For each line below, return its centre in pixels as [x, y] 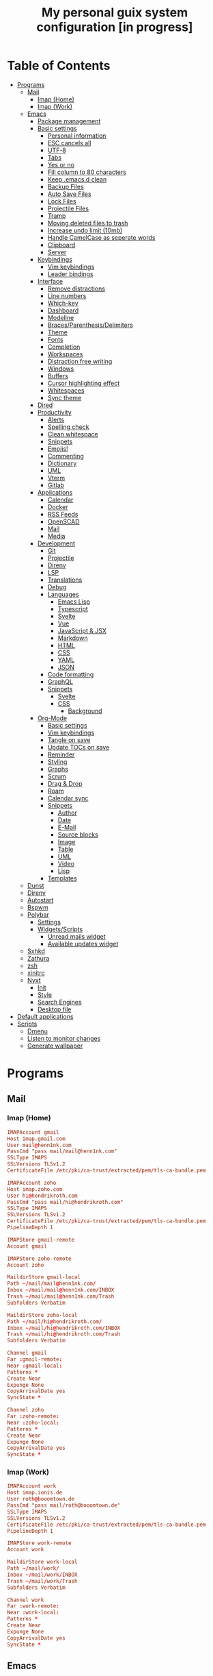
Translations [65, 580]
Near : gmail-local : [35, 1366]
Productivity [54, 412]
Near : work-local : [33, 1613]
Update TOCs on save [79, 747]
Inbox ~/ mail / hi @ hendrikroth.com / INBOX [64, 1328]
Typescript [73, 608]
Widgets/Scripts [60, 929]
